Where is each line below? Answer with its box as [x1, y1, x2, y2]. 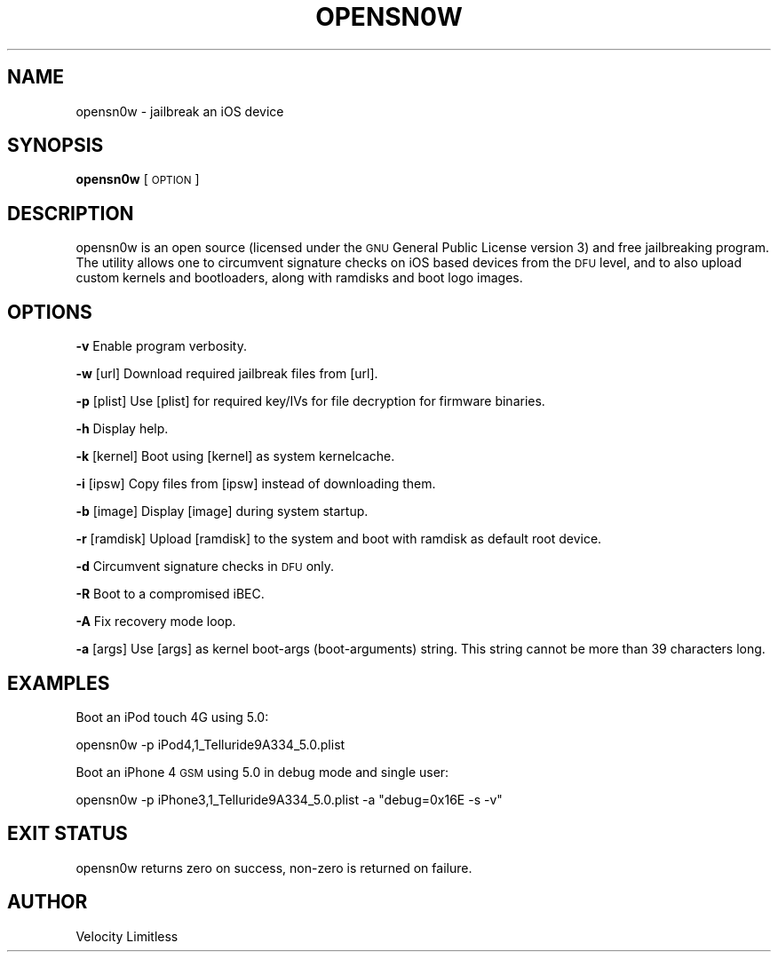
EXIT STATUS [7, 822, 128, 845]
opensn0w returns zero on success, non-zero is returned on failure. [75, 860, 472, 876]
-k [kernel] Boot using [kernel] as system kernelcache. [75, 448, 395, 464]
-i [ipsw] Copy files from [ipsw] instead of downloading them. [75, 476, 436, 492]
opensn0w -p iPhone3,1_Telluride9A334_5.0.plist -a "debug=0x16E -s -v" [75, 791, 503, 807]
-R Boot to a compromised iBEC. [75, 586, 265, 602]
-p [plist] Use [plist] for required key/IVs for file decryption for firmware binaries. [75, 393, 545, 409]
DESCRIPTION [7, 202, 134, 225]
